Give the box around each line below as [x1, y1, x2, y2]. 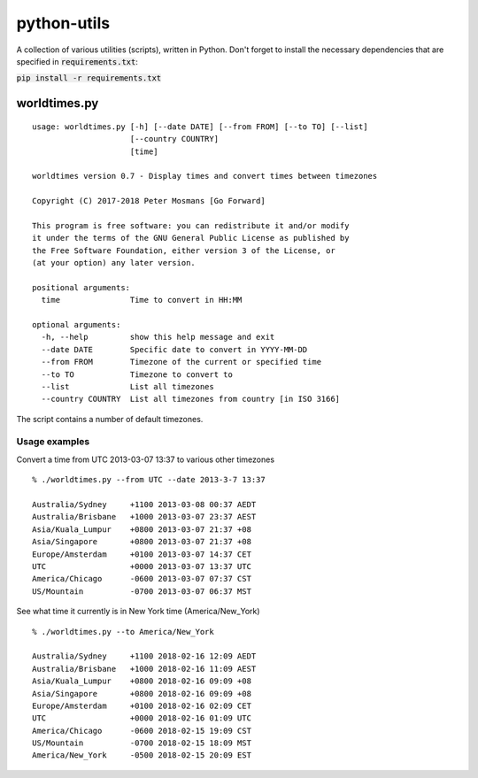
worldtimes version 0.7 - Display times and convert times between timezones [32, 171, 378, 181]
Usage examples [16, 435, 90, 448]
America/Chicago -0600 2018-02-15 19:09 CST [32, 726, 252, 736]
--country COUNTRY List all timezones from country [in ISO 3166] [41, 394, 341, 404]
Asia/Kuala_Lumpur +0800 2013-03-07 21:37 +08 [32, 524, 252, 535]
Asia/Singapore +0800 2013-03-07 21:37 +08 [32, 536, 252, 547]
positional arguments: [32, 282, 131, 292]
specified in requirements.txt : [16, 56, 139, 66]
